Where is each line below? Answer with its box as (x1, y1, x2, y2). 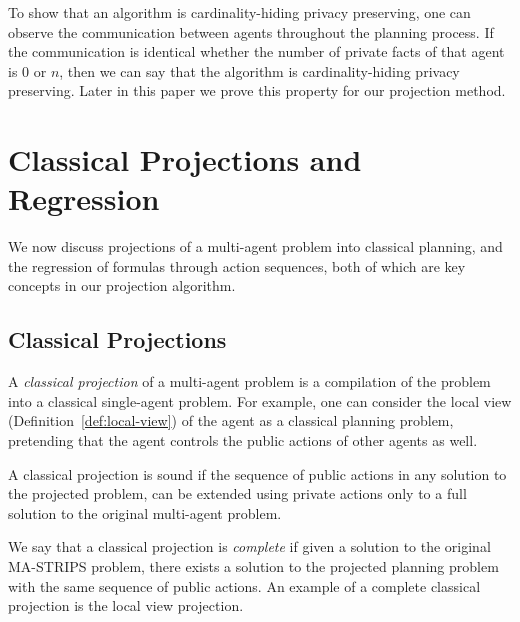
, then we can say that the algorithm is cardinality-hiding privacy (59, 60, 460, 81)
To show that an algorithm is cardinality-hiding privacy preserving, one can (8, 2, 471, 22)
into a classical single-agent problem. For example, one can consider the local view (8, 390, 512, 411)
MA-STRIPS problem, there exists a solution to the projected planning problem (8, 556, 499, 577)
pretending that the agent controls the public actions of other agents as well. (8, 430, 478, 451)
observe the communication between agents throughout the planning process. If (8, 21, 494, 42)
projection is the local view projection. (8, 595, 244, 616)
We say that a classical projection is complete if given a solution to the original (8, 536, 491, 557)
